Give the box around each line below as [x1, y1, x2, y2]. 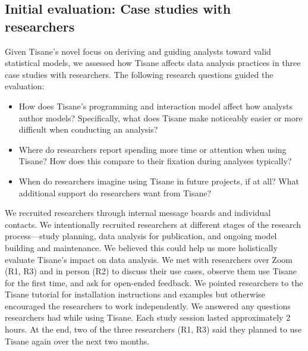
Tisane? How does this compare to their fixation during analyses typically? [18, 155, 292, 167]
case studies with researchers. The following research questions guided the [5, 68, 274, 80]
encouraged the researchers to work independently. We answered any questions [5, 299, 291, 312]
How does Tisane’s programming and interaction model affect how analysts [18, 99, 293, 112]
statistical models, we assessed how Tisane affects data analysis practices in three [5, 57, 301, 69]
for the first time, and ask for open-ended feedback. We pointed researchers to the [5, 276, 303, 289]
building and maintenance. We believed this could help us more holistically [5, 241, 278, 253]
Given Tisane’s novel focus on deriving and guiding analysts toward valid [5, 45, 271, 57]
